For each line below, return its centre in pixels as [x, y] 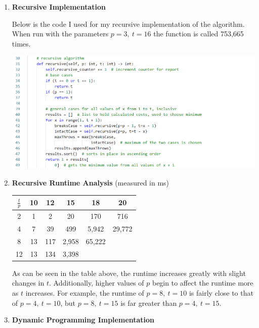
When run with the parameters [60, 34]
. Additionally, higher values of [96, 283]
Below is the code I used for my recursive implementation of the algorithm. [128, 24]
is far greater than [149, 302]
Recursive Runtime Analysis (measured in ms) [91, 182]
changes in [28, 283]
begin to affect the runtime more [203, 283]
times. [21, 43]
